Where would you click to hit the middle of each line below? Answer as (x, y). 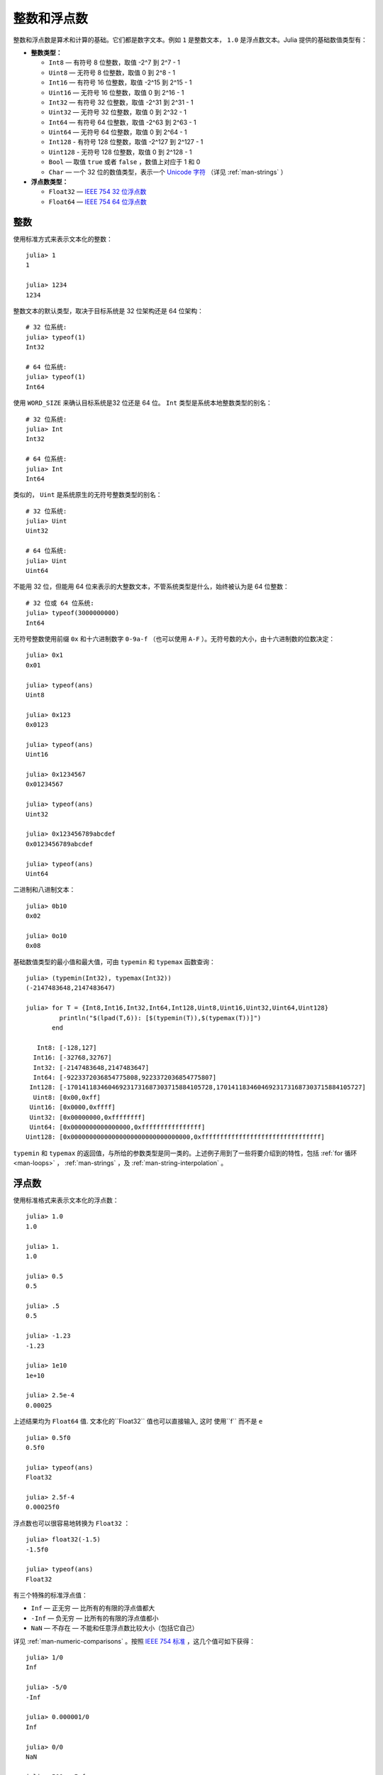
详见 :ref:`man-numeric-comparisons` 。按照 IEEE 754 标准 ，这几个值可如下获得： (134, 1641)
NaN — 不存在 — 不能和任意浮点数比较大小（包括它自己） (115, 1628)
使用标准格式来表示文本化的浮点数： (66, 1201)
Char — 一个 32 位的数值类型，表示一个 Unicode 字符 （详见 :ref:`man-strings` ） (168, 172)
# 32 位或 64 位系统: (60, 603)
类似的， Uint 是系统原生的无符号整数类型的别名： (88, 495)
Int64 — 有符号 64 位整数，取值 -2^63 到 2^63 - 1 (122, 122)
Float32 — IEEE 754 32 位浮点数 (98, 192)
